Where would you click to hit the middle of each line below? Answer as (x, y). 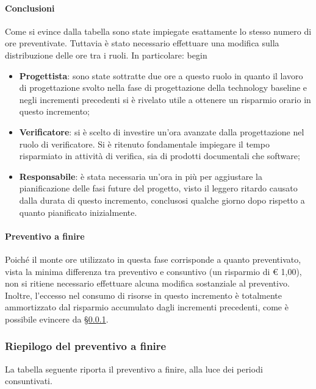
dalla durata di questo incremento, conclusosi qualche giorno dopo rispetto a (162, 200)
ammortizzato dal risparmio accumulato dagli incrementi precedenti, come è (147, 307)
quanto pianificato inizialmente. (78, 212)
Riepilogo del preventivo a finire (86, 346)
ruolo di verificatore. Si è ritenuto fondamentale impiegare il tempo (144, 144)
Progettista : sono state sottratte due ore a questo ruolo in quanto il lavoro (161, 75)
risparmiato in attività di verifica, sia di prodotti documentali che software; (160, 156)
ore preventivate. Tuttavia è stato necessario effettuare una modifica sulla (142, 43)
